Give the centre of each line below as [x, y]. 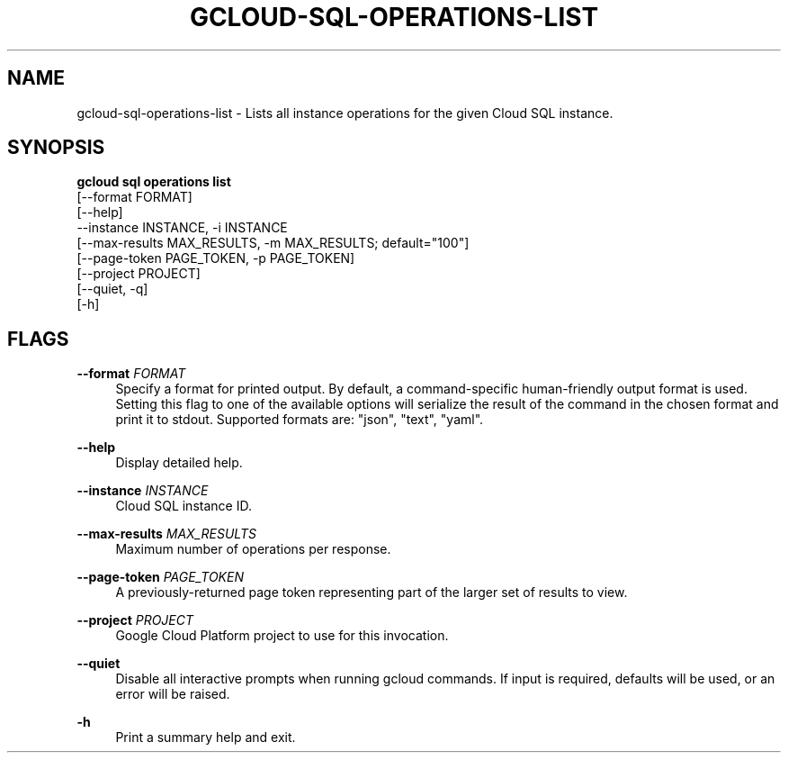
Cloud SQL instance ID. [184, 506]
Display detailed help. [179, 463]
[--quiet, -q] [112, 289]
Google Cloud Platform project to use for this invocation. [282, 636]
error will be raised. [173, 694]
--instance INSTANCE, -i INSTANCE [182, 228]
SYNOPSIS [56, 148]
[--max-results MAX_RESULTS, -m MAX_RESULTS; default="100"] [273, 243]
